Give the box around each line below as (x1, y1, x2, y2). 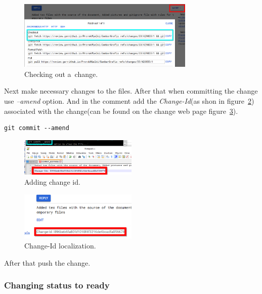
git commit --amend (4, 124, 69, 132)
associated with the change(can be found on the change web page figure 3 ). (4, 105, 238, 116)
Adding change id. (24, 176, 80, 187)
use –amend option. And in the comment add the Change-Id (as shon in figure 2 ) (4, 96, 254, 106)
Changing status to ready (4, 279, 110, 291)
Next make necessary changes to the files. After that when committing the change (4, 86, 258, 96)
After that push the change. (4, 257, 91, 268)
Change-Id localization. (24, 240, 96, 250)
